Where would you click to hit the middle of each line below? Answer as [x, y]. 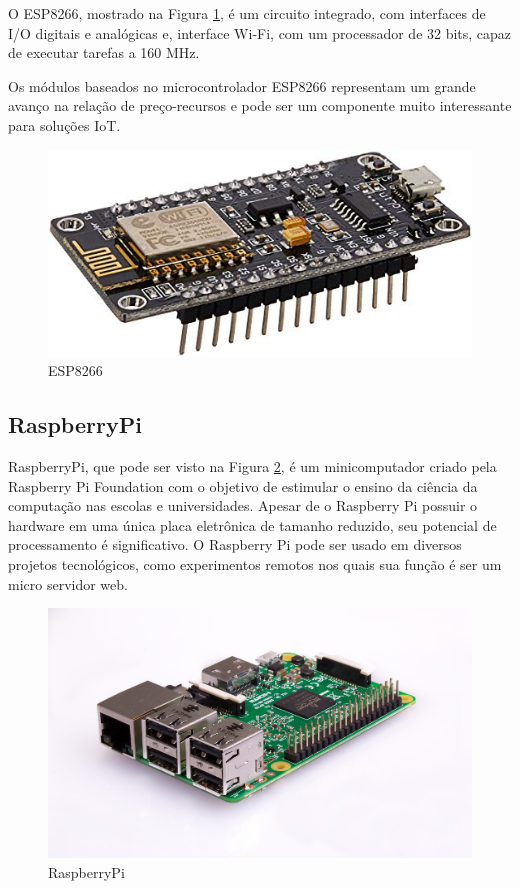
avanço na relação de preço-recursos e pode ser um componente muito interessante [260, 105]
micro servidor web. [68, 583]
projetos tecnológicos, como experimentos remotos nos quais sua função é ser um [255, 564]
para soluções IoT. [64, 124]
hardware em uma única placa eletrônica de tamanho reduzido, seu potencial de [252, 524]
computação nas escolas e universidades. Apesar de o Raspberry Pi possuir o [243, 505]
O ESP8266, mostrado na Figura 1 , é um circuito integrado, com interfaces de [247, 13]
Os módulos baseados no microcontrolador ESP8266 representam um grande [242, 85]
